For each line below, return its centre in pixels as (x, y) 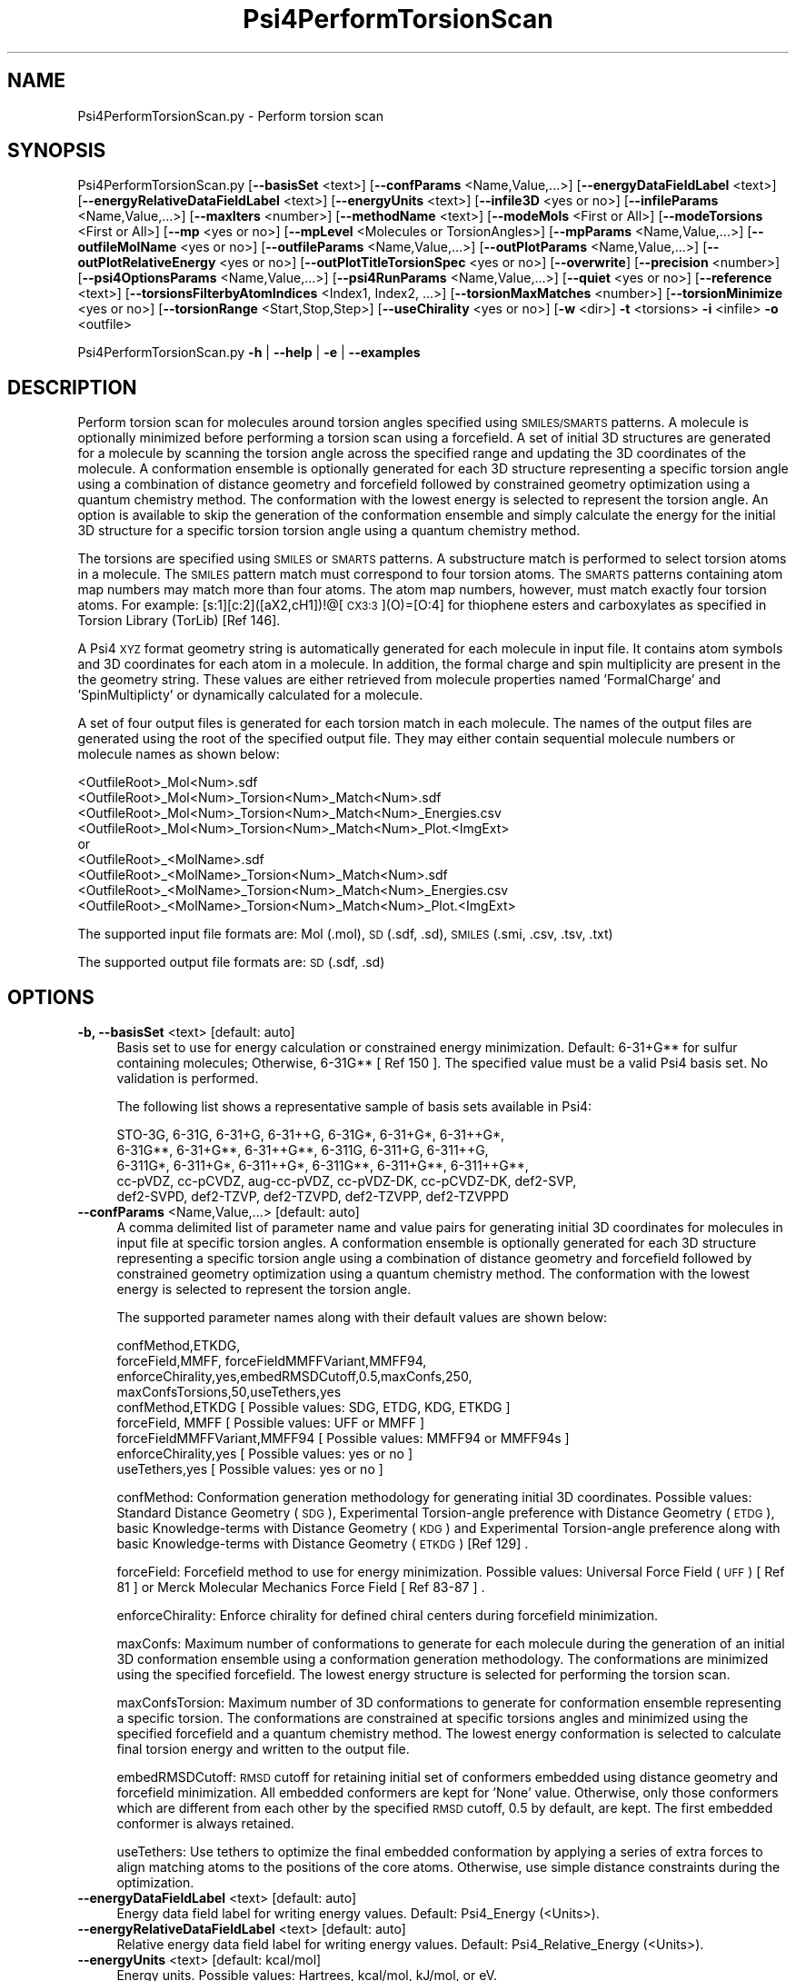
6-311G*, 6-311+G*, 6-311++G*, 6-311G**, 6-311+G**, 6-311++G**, (323, 1166)
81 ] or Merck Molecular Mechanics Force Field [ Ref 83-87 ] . (301, 1588)
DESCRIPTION (72, 387)
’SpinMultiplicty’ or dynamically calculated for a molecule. (250, 695)
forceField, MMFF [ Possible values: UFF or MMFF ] (271, 1423)
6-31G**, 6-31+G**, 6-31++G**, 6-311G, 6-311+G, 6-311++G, (303, 1150)
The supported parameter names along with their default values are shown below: (362, 1318)
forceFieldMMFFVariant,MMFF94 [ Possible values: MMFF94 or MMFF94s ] (343, 1438)
